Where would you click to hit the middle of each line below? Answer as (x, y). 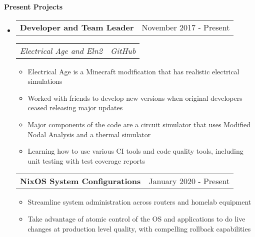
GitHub (123, 50)
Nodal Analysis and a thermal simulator (89, 134)
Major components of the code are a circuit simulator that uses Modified (139, 124)
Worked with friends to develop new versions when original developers (135, 98)
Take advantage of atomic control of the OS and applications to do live (136, 218)
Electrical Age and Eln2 (61, 50)
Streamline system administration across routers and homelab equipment (139, 202)
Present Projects (33, 6)
